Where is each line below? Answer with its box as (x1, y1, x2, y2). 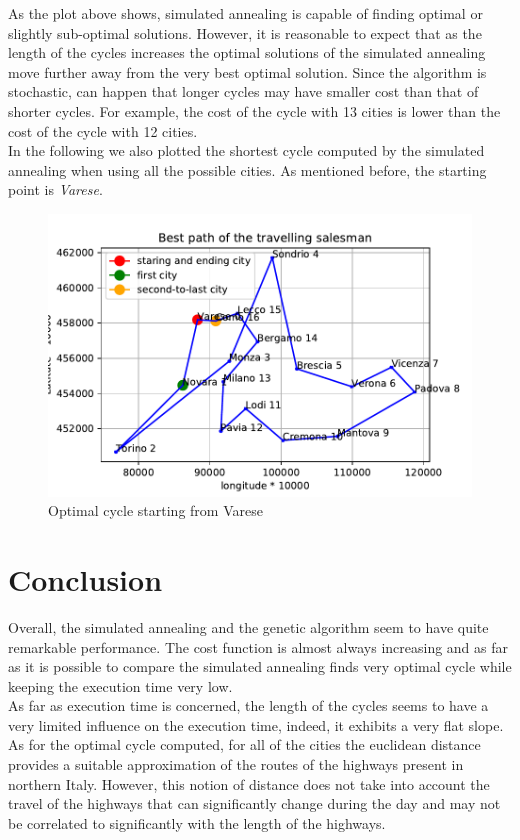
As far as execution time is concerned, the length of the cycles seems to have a (8, 695, 489, 716)
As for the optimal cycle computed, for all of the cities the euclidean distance (8, 734, 481, 755)
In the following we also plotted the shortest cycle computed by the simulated (8, 140, 485, 161)
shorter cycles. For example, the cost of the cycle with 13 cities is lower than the (8, 100, 501, 121)
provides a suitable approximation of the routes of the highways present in (8, 754, 464, 775)
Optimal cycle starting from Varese (48, 500, 263, 521)
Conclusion (8, 558, 163, 599)
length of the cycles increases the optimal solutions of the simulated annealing (8, 42, 486, 63)
